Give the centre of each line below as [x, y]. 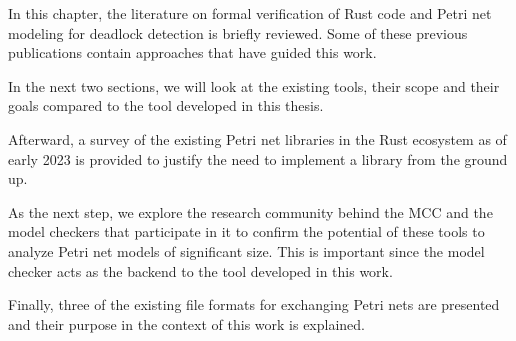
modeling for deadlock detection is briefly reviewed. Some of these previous [238, 32]
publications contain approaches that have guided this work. [192, 52]
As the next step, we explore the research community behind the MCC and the [250, 211]
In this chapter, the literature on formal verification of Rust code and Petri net [250, 13]
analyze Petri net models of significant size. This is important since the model [246, 250]
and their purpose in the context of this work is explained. [186, 323]
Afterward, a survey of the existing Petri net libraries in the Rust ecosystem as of [257, 138]
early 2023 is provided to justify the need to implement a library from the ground [258, 158]
